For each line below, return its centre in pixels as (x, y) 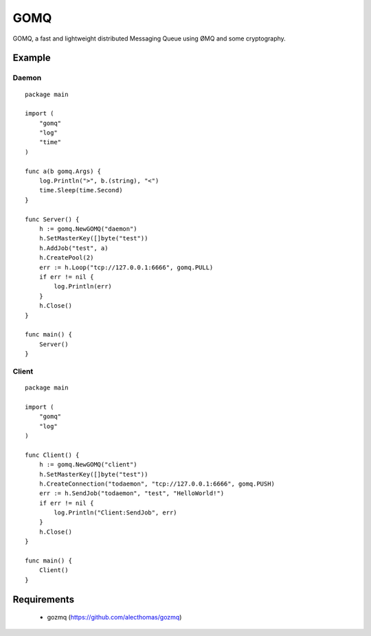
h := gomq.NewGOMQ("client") (88, 465)
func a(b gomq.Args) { (63, 171)
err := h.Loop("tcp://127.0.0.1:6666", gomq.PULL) (126, 267)
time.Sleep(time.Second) (81, 190)
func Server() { (52, 219)
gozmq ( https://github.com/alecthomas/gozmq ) (114, 617)
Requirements (44, 599)
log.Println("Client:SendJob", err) (116, 513)
